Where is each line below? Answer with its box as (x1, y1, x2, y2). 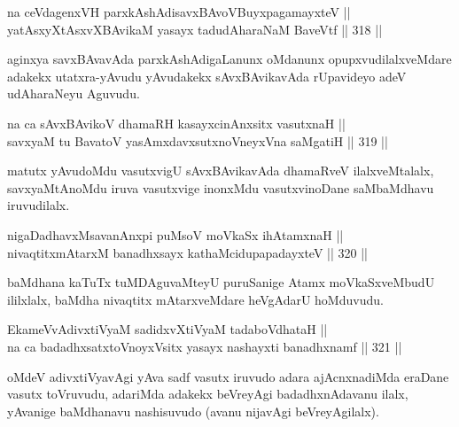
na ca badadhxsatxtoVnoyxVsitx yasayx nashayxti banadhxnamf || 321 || (7, 337, 402, 355)
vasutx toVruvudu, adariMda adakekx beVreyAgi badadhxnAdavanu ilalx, (7, 384, 408, 403)
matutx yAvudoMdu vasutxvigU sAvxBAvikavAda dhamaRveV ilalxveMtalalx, (7, 161, 434, 180)
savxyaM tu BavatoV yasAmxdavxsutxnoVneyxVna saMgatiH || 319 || (7, 131, 388, 150)
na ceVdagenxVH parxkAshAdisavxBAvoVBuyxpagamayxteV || (7, 3, 351, 20)
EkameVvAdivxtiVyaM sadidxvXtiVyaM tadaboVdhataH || (7, 320, 328, 338)
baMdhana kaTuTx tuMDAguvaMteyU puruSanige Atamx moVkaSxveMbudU (7, 273, 435, 291)
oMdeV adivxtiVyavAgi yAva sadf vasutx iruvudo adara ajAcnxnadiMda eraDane (7, 367, 449, 385)
